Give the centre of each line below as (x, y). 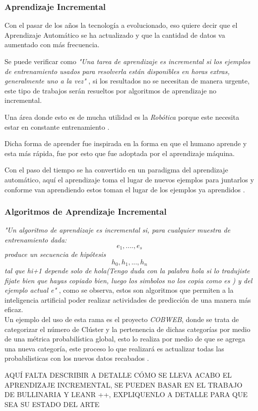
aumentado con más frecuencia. (52, 44)
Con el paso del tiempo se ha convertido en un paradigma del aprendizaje (116, 170)
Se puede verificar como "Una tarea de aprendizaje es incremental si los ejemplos (128, 61)
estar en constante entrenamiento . (57, 126)
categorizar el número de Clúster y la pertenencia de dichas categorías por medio (128, 329)
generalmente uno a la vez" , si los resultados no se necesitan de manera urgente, (127, 81)
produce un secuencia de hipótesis (55, 254)
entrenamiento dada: (36, 239)
